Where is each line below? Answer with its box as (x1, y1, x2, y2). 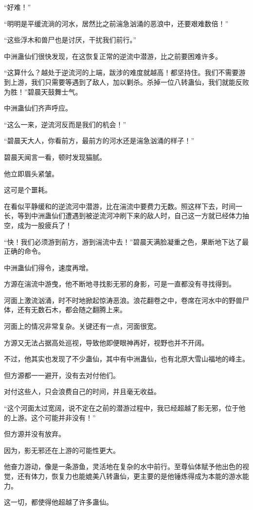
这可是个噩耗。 (4, 185, 52, 195)
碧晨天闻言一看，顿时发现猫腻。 (4, 151, 106, 162)
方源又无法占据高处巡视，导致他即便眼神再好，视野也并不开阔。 (4, 337, 208, 347)
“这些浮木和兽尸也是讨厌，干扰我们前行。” (4, 35, 137, 45)
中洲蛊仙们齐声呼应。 (4, 103, 72, 113)
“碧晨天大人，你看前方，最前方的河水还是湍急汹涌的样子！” (4, 135, 195, 146)
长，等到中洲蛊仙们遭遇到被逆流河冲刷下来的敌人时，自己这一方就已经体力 (4, 210, 242, 221)
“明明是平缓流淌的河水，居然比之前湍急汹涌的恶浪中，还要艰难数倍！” (4, 18, 229, 28)
